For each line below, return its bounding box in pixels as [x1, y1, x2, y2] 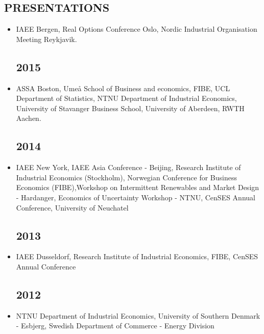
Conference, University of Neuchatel [16, 202, 129, 213]
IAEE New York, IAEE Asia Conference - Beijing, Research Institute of [16, 162, 241, 173]
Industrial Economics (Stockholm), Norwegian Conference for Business [16, 172, 237, 182]
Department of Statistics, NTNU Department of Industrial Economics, [16, 93, 237, 103]
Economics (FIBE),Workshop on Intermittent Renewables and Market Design [16, 182, 259, 193]
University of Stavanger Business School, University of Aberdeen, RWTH [16, 102, 245, 113]
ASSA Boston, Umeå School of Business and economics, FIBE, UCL [16, 82, 230, 93]
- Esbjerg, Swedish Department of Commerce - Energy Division [16, 320, 214, 331]
